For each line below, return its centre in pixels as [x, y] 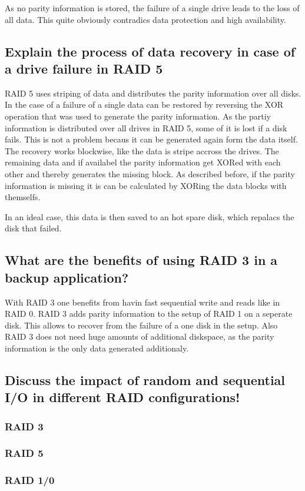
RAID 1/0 [30, 480]
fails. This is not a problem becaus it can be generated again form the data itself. [151, 139]
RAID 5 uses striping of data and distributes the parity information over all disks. [153, 93]
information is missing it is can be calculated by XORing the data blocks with [146, 185]
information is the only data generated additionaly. [97, 348]
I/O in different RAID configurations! [122, 397]
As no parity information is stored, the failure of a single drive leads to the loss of [152, 8]
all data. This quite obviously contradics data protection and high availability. [145, 19]
